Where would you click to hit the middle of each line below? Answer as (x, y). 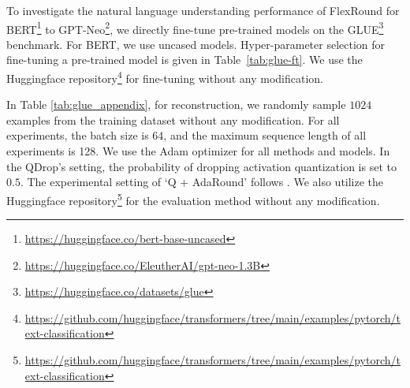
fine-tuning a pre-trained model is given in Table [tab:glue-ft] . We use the (184, 60)
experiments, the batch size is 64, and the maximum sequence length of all (186, 135)
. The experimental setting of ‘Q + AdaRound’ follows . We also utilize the (202, 182)
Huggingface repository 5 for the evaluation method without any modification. (193, 199)
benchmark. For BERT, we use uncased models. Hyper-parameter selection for (196, 44)
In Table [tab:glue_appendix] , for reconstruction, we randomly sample (176, 104)
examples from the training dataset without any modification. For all (173, 119)
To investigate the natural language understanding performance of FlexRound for (203, 10)
